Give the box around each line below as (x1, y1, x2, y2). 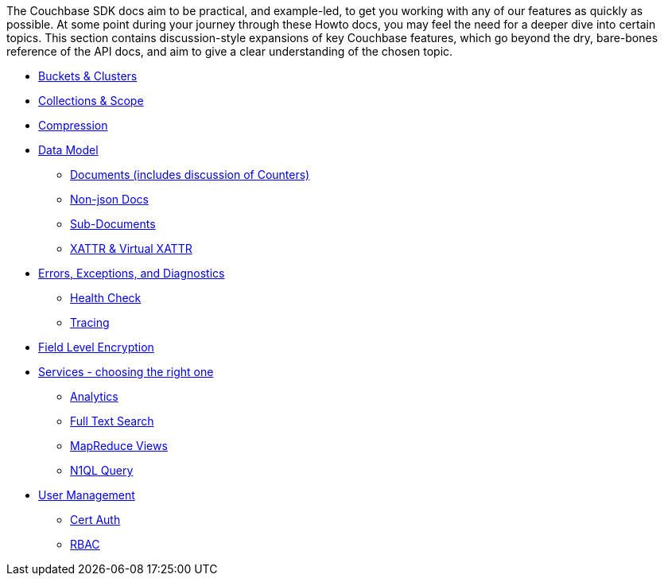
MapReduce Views (70, 439, 168, 452)
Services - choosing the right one (38, 365, 214, 378)
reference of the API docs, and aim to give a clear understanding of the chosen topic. (6, 45, 453, 58)
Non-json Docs (70, 192, 149, 206)
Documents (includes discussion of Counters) (70, 168, 310, 181)
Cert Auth (70, 513, 121, 526)
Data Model (38, 143, 99, 157)
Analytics (70, 390, 118, 403)
